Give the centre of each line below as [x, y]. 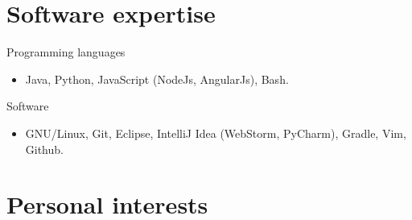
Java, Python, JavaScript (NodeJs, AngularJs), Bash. [157, 79]
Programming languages [66, 52]
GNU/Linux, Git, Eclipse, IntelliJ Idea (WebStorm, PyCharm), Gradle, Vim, [216, 133]
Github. [44, 149]
